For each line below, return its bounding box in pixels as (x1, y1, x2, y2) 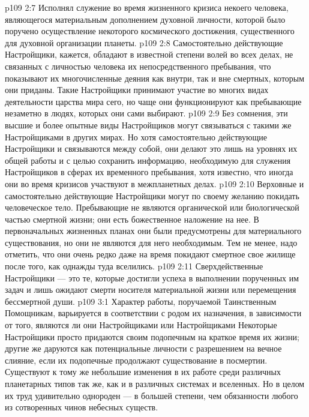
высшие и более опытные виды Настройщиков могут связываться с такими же (5, 118, 292, 131)
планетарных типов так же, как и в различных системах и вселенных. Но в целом (5, 377, 305, 389)
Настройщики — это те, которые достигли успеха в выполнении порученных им (5, 271, 299, 284)
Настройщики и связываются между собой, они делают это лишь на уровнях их (5, 142, 298, 155)
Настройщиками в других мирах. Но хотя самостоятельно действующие (5, 130, 267, 143)
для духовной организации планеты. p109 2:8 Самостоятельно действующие (5, 36, 283, 49)
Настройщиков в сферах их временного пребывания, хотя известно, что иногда (5, 166, 293, 178)
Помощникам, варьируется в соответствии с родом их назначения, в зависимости (5, 307, 302, 319)
